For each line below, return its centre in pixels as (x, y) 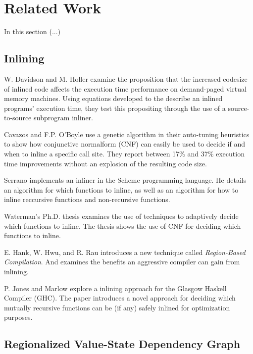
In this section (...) (32, 31)
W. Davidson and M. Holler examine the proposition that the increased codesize (126, 78)
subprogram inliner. (63, 118)
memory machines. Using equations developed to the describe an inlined (113, 98)
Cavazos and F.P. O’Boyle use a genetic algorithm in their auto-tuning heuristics (127, 134)
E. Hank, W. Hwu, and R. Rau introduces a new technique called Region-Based (125, 252)
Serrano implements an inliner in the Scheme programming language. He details (125, 180)
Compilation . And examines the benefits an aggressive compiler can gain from (122, 262)
